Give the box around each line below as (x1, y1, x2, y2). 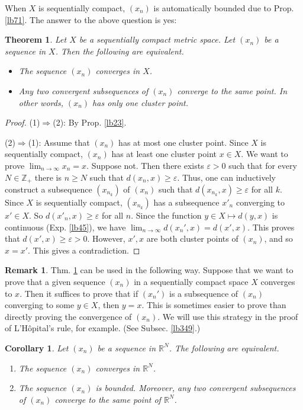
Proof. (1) (5, 116, 40, 129)
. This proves (247, 220, 295, 233)
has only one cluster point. (92, 96, 189, 108)
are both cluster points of (146, 232, 238, 245)
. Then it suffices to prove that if (20, 287, 138, 299)
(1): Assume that (28, 136, 90, 148)
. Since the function (131, 209, 202, 221)
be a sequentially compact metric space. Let (79, 33, 236, 46)
